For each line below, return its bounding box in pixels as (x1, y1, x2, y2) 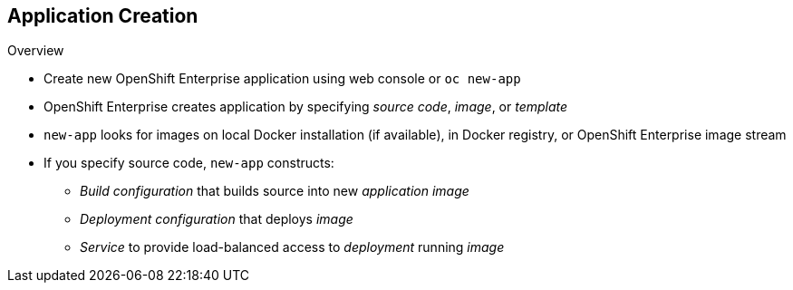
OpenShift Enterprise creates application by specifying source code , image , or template (44, 99, 568, 115)
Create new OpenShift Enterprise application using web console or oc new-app (44, 71, 521, 87)
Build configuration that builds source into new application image (80, 183, 469, 199)
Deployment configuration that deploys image (80, 211, 353, 227)
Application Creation (7, 5, 198, 27)
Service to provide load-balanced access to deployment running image (80, 239, 505, 256)
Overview (7, 43, 64, 59)
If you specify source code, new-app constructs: (44, 155, 334, 171)
